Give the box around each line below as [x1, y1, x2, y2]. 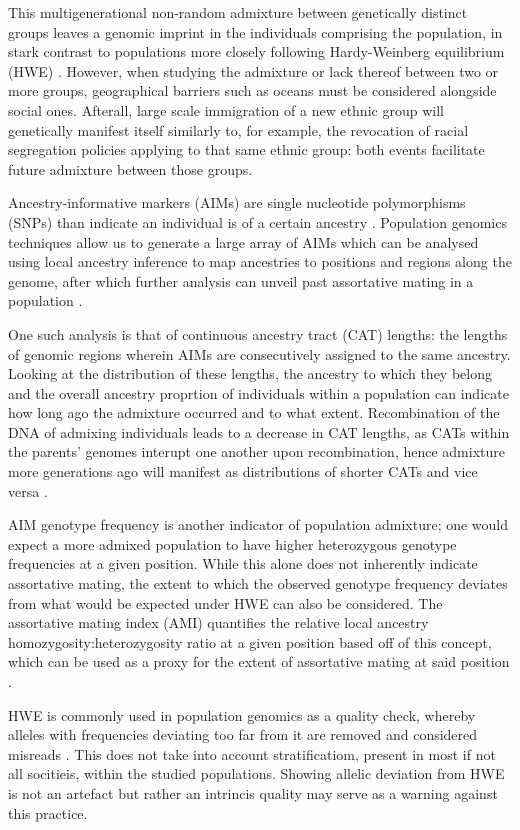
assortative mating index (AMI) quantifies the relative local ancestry [8, 612, 429, 633]
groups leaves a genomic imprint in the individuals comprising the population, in [8, 21, 503, 42]
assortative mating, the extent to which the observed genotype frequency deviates [8, 573, 508, 594]
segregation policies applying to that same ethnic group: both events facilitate [8, 139, 485, 160]
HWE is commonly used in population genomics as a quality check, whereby [8, 704, 476, 725]
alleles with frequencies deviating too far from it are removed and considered [8, 724, 478, 745]
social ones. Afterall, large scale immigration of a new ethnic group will [8, 99, 444, 120]
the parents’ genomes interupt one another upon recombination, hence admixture [8, 441, 505, 462]
